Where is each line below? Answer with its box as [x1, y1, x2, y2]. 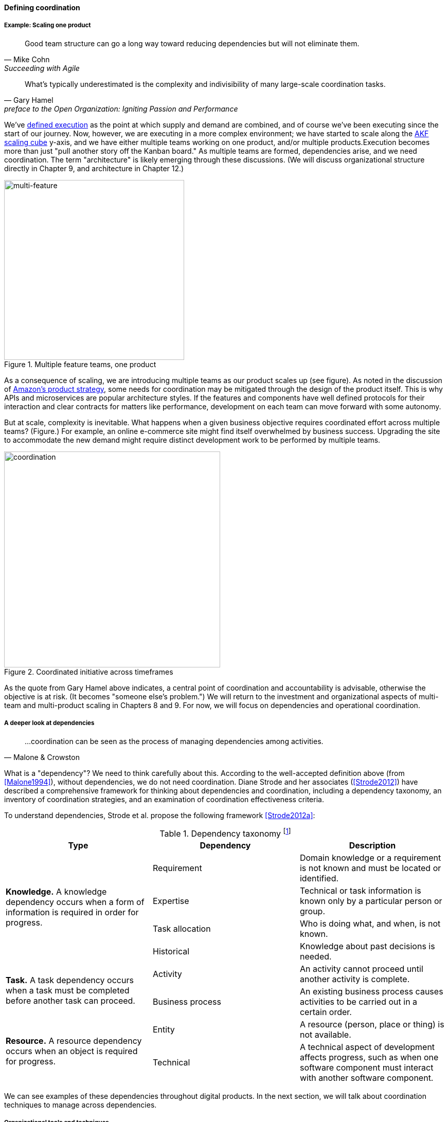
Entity [152, 1024, 175, 1035]
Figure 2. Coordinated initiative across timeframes [4, 667, 173, 676]
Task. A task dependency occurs [6, 974, 134, 985]
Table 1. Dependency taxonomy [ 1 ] [159, 826, 291, 839]
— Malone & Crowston [4, 752, 80, 762]
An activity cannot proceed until [299, 963, 423, 974]
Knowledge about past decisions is [299, 940, 435, 951]
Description [349, 840, 396, 850]
